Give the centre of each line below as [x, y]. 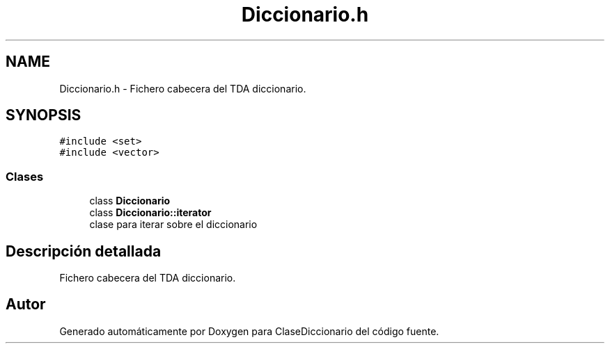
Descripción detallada [84, 251]
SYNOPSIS [44, 115]
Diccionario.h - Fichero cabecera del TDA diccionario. [183, 88]
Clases [25, 176]
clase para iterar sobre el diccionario [173, 225]
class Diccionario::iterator [150, 213]
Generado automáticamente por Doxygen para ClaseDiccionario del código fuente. [249, 331]
